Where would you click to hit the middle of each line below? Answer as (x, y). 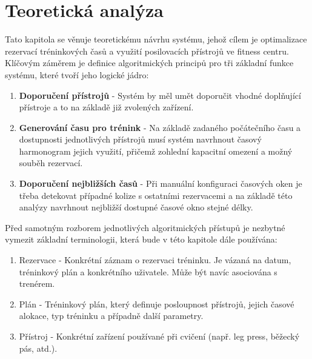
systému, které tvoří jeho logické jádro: (77, 74)
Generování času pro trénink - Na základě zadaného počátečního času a (160, 127)
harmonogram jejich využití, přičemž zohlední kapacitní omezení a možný (156, 151)
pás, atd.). (38, 348)
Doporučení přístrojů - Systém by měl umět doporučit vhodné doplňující (160, 95)
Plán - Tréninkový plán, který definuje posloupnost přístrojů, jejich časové (157, 304)
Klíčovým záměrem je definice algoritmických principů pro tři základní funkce (149, 63)
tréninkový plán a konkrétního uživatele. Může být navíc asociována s (148, 271)
